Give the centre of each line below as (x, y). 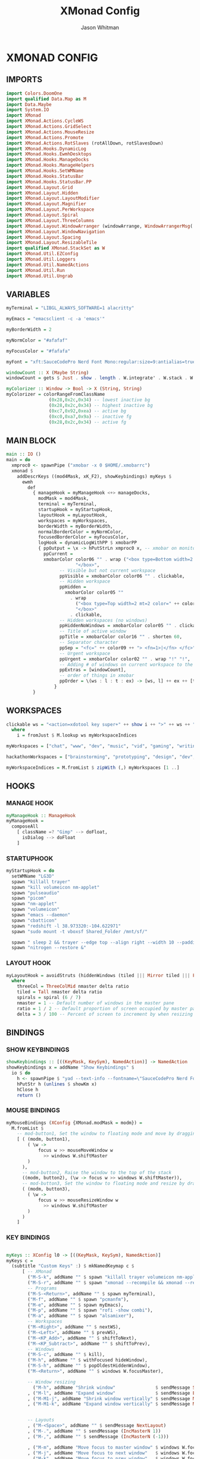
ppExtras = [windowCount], (93, 670)
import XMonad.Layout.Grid (40, 187)
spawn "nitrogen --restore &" (49, 948)
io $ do (21, 1073)
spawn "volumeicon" (36, 909)
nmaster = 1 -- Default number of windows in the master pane (96, 1003)
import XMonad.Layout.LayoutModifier (53, 198)
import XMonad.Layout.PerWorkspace (50, 209)
